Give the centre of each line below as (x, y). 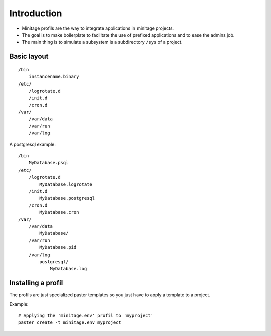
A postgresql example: (33, 144)
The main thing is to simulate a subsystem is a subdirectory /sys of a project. (102, 42)
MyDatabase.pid (58, 247)
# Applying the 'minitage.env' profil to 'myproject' (86, 315)
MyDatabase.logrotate (66, 184)
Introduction (36, 13)
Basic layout (29, 57)
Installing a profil (36, 283)
